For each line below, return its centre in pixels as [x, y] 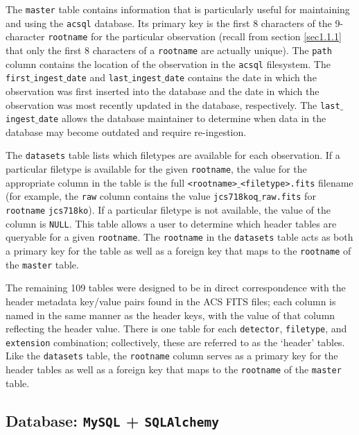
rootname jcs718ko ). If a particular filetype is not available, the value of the [168, 210]
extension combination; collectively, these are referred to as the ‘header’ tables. [175, 342]
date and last [98, 77]
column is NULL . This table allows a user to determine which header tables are [171, 223]
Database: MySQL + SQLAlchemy [112, 420]
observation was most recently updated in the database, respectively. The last [173, 104]
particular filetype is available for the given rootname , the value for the [156, 169]
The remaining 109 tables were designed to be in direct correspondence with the [176, 288]
